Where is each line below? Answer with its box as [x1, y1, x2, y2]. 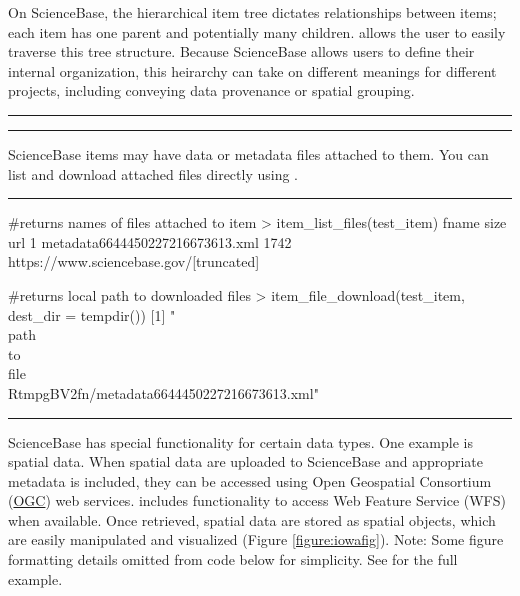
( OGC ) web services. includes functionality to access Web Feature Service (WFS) [8, 490, 506, 511]
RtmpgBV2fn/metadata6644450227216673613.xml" [8, 382, 319, 403]
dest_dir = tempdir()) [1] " [8, 304, 176, 325]
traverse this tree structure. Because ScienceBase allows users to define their [8, 41, 475, 62]
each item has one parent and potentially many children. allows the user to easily [8, 21, 506, 42]
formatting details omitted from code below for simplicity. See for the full [8, 549, 458, 570]
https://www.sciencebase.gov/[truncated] [8, 251, 260, 272]
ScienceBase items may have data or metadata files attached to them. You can [8, 143, 489, 164]
